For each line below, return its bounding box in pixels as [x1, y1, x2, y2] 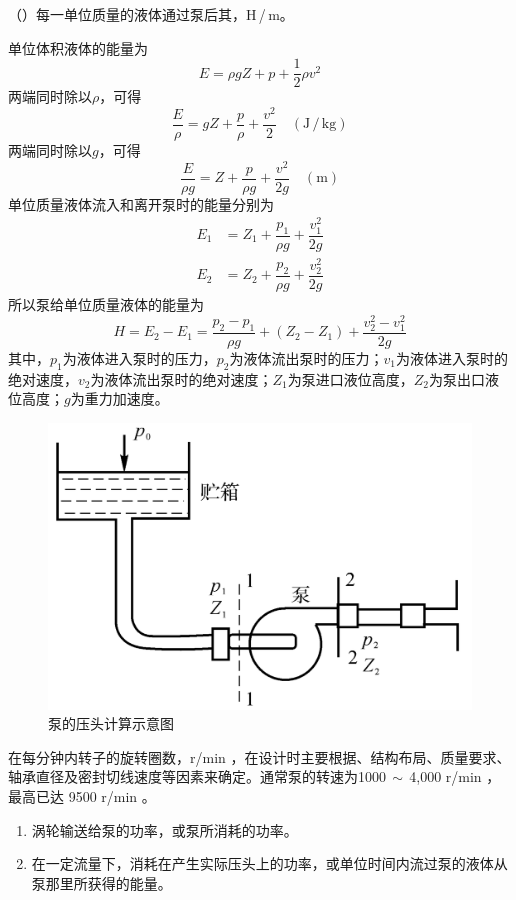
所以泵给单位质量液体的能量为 [8, 293, 204, 314]
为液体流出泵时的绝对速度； [90, 368, 273, 389]
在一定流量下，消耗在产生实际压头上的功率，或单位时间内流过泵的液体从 [31, 853, 508, 874]
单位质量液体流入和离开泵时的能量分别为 [8, 193, 274, 214]
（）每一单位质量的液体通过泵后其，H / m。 [8, 4, 294, 24]
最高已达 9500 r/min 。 [8, 786, 156, 807]
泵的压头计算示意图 [48, 713, 174, 734]
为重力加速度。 [70, 388, 169, 409]
